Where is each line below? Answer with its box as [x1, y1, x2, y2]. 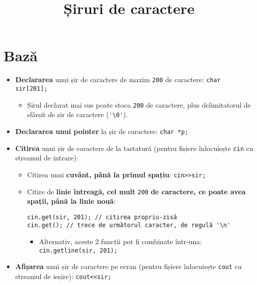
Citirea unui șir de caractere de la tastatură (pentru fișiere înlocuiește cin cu [15, 142, 254, 153]
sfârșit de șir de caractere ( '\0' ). [27, 109, 128, 120]
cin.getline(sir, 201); [39, 247, 118, 254]
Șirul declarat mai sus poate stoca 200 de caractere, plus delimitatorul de [27, 99, 251, 110]
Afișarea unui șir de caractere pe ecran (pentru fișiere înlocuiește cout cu [15, 261, 242, 272]
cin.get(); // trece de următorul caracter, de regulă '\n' [27, 222, 231, 229]
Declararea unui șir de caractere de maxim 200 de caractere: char [15, 74, 221, 85]
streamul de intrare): [15, 152, 78, 163]
